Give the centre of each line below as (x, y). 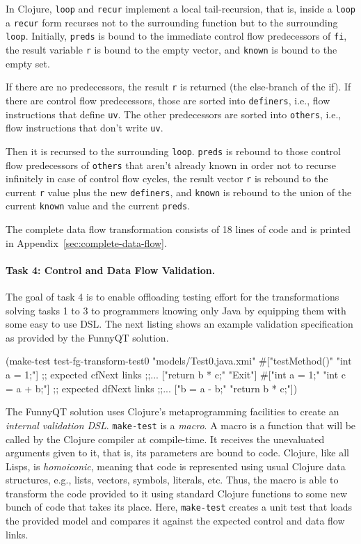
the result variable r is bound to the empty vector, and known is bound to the (171, 49)
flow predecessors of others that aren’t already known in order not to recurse (171, 165)
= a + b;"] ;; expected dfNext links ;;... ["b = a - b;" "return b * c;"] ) (152, 388)
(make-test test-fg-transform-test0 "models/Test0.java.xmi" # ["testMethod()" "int (179, 361)
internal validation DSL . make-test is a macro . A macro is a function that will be (181, 425)
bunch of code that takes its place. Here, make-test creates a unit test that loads (179, 507)
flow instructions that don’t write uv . (85, 128)
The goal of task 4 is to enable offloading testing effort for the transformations (173, 297)
